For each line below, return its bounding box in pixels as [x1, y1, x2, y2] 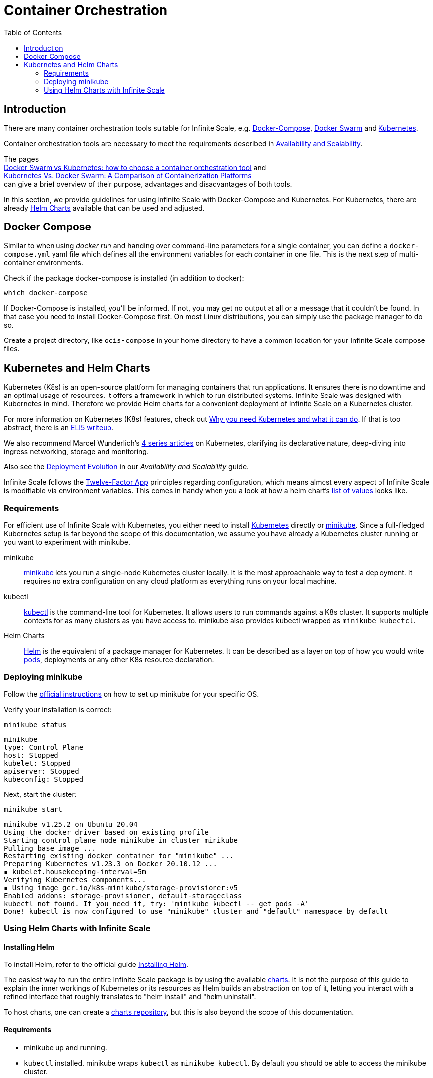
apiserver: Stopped [4, 767, 79, 775]
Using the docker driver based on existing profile [4, 828, 209, 836]
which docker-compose [4, 289, 88, 297]
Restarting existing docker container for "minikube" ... [4, 851, 234, 860]
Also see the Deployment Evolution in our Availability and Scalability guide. [4, 462, 249, 471]
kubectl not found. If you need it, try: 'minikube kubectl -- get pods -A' [4, 899, 309, 908]
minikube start [4, 805, 63, 813]
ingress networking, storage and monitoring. [4, 447, 149, 456]
